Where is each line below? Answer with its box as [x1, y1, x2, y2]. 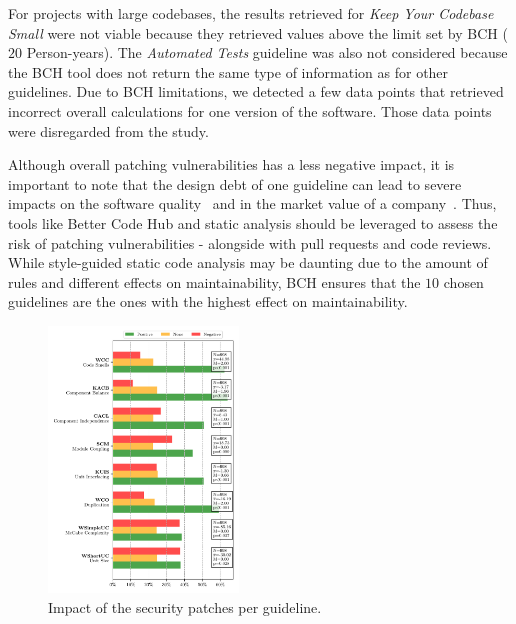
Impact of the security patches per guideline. [48, 596, 322, 617]
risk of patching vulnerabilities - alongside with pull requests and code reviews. [8, 232, 492, 253]
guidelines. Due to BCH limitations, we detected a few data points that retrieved [8, 81, 504, 102]
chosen [443, 271, 484, 292]
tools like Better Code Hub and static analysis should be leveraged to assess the [8, 212, 498, 233]
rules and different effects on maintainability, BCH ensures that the [8, 271, 421, 292]
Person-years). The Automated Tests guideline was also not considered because [26, 42, 508, 63]
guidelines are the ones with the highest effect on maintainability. [8, 291, 408, 312]
